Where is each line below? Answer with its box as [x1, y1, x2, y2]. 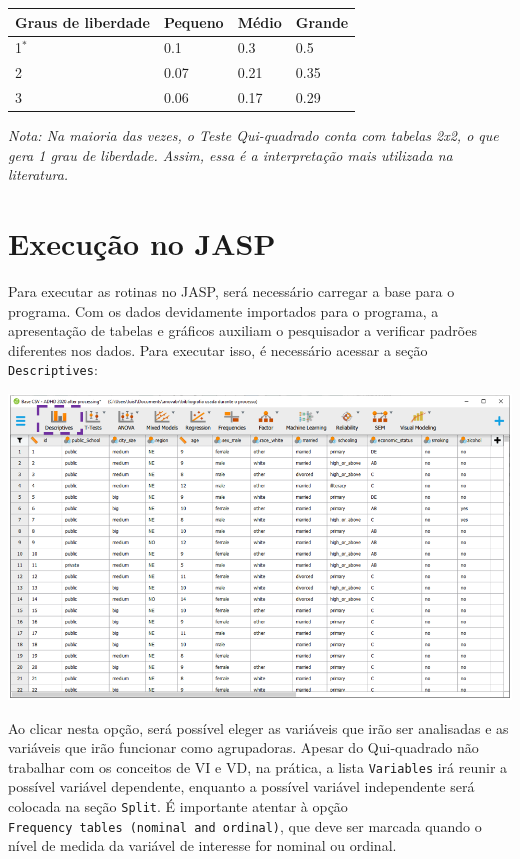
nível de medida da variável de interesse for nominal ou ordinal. [8, 835, 397, 856]
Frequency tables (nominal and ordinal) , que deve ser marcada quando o [8, 815, 482, 836]
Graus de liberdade [15, 11, 150, 32]
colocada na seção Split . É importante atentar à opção [8, 796, 348, 817]
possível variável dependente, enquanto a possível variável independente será [8, 776, 475, 797]
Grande [295, 11, 349, 32]
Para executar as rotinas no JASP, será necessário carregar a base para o [8, 281, 455, 302]
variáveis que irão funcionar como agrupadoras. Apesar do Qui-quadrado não [8, 737, 479, 758]
